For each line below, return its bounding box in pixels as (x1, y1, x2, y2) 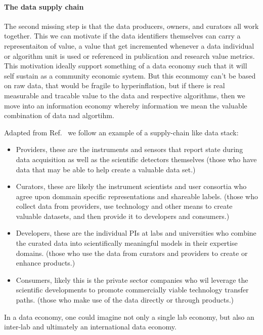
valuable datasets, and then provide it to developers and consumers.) (16, 210, 230, 221)
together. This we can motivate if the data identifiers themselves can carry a (4, 30, 241, 41)
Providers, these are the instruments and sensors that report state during (16, 144, 243, 155)
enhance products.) (16, 257, 75, 268)
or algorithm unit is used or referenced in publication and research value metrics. (4, 50, 255, 61)
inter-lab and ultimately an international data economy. (4, 321, 177, 332)
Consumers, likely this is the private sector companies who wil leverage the (16, 274, 248, 285)
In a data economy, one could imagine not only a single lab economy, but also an (4, 311, 254, 322)
